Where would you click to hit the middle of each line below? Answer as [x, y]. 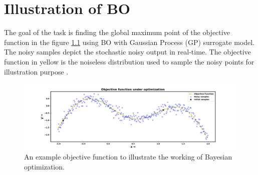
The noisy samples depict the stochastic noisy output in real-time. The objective [127, 52]
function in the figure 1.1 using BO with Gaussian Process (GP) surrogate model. [129, 42]
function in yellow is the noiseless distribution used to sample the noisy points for [129, 61]
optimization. [44, 166]
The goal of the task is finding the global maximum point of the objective [117, 32]
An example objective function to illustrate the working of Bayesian [128, 157]
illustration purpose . [36, 71]
